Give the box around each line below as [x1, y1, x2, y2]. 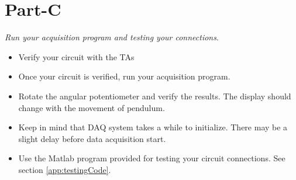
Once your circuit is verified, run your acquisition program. [18, 70, 230, 82]
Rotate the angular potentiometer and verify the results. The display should [18, 89, 291, 102]
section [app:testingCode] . [18, 163, 111, 175]
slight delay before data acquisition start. [18, 132, 166, 144]
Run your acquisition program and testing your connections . [5, 31, 219, 43]
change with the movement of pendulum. [18, 101, 165, 113]
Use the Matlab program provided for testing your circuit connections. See [18, 152, 285, 164]
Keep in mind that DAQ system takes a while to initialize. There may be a [18, 121, 288, 133]
